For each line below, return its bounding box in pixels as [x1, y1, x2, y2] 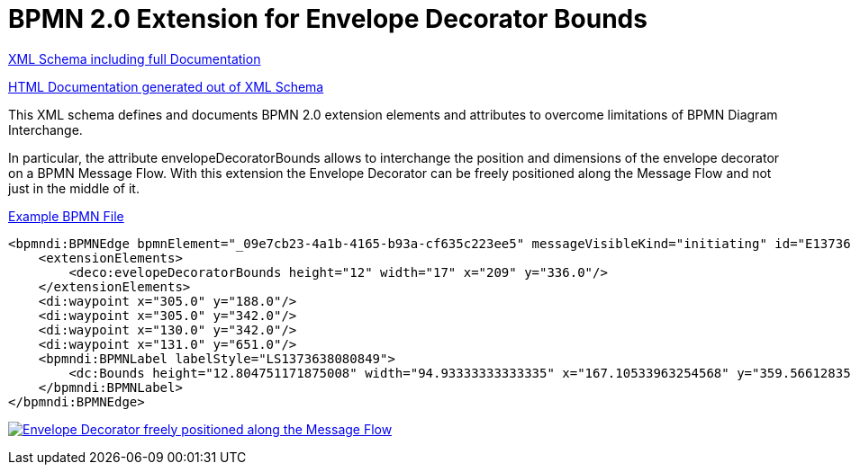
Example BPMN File [8, 208, 124, 224]
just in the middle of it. [8, 180, 140, 196]
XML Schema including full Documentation [8, 50, 261, 67]
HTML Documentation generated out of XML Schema [8, 78, 324, 94]
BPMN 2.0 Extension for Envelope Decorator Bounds [8, 4, 647, 34]
